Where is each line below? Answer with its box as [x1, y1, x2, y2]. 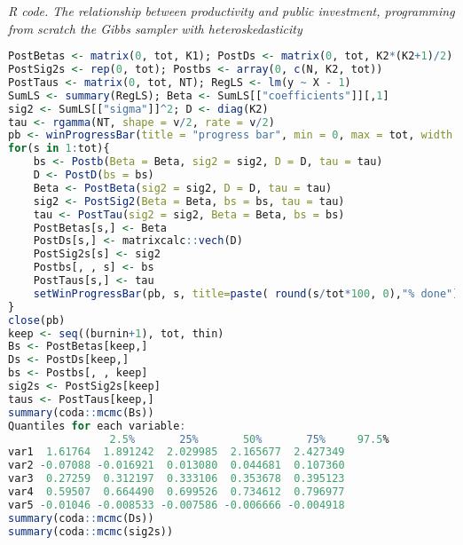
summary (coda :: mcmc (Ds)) [8, 511, 154, 525]
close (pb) [8, 313, 66, 327]
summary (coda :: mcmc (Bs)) [8, 406, 154, 419]
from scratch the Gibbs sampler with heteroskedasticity [8, 19, 302, 37]
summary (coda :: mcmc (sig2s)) [8, 525, 174, 538]
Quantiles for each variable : [8, 419, 186, 432]
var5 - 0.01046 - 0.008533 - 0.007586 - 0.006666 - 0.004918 [8, 498, 345, 511]
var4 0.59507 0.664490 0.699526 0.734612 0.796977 [8, 486, 345, 499]
